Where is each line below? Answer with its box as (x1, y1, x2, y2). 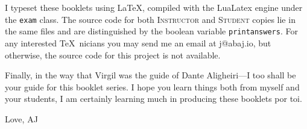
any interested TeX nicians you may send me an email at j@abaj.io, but (5, 36, 271, 49)
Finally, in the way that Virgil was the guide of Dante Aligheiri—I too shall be (5, 69, 296, 81)
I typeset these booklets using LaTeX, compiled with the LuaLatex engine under (5, 1, 303, 13)
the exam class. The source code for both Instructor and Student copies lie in (5, 13, 296, 25)
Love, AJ (5, 112, 38, 125)
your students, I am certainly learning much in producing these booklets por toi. (5, 92, 302, 105)
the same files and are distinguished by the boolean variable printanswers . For (5, 25, 298, 37)
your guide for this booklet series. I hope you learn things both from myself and (5, 80, 300, 93)
